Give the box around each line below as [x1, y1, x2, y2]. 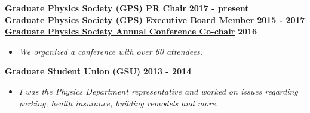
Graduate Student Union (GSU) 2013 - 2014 [5, 65, 192, 77]
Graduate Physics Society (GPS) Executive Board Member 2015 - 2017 [5, 13, 305, 26]
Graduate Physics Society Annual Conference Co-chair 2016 [5, 25, 257, 37]
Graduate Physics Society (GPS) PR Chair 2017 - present [5, 2, 249, 14]
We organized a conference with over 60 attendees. [19, 45, 202, 57]
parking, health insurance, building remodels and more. [19, 96, 218, 109]
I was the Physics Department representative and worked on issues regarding [19, 84, 298, 97]
